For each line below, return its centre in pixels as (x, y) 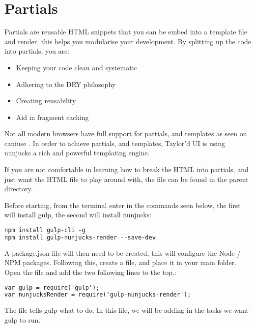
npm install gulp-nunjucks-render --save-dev (80, 237)
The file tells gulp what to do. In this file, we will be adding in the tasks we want (127, 310)
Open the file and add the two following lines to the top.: (90, 272)
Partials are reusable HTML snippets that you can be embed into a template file (126, 32)
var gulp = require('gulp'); (52, 287)
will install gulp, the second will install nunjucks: (78, 215)
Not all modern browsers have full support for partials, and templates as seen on (126, 134)
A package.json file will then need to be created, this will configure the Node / (123, 253)
